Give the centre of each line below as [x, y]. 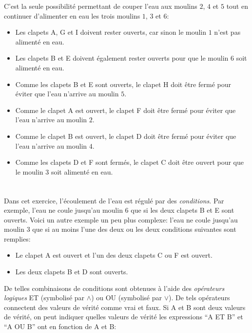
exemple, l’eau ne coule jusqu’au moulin [63, 210]
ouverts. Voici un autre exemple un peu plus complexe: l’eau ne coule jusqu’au [121, 219]
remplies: [17, 238]
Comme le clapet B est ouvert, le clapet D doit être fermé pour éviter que [126, 136]
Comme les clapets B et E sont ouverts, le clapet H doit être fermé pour [123, 84]
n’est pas [227, 32]
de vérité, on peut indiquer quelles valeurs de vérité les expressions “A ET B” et [124, 317]
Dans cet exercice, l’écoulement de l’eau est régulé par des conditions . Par [114, 200]
